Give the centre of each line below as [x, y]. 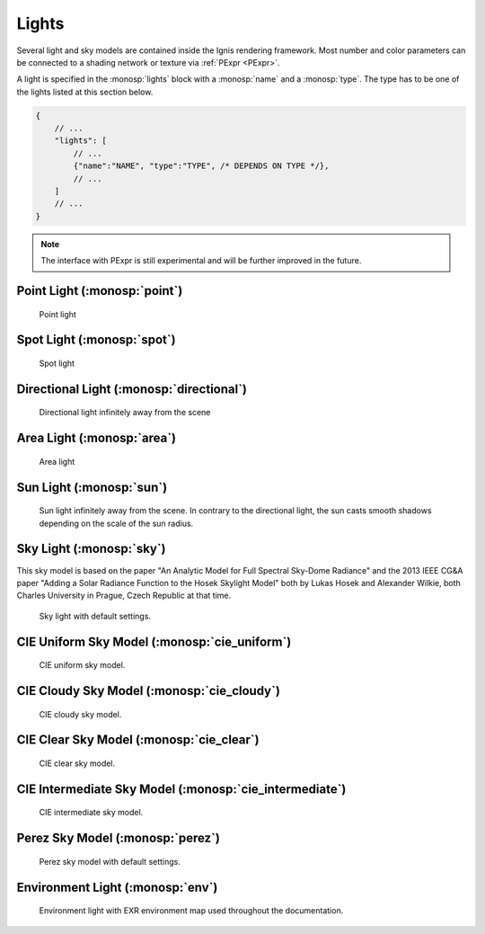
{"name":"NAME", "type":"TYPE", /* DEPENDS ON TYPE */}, [201, 166]
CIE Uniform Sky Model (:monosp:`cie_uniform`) [154, 641]
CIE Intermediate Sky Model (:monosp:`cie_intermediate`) [181, 789]
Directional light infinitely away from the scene [125, 413]
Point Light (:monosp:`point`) [100, 291]
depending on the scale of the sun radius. [116, 523]
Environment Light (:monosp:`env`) [117, 887]
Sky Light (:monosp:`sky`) [91, 549]
